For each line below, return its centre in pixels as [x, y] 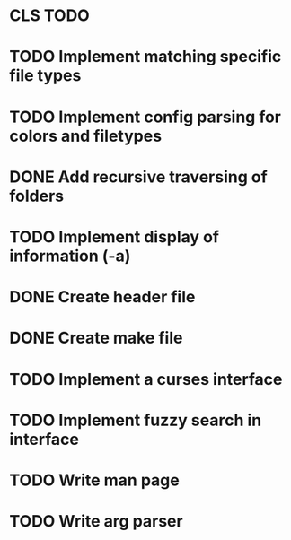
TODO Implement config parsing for [145, 117]
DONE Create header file [102, 297]
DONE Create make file [96, 338]
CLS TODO [49, 16]
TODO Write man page [94, 480]
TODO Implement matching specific [145, 57]
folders [37, 196]
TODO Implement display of [115, 236]
